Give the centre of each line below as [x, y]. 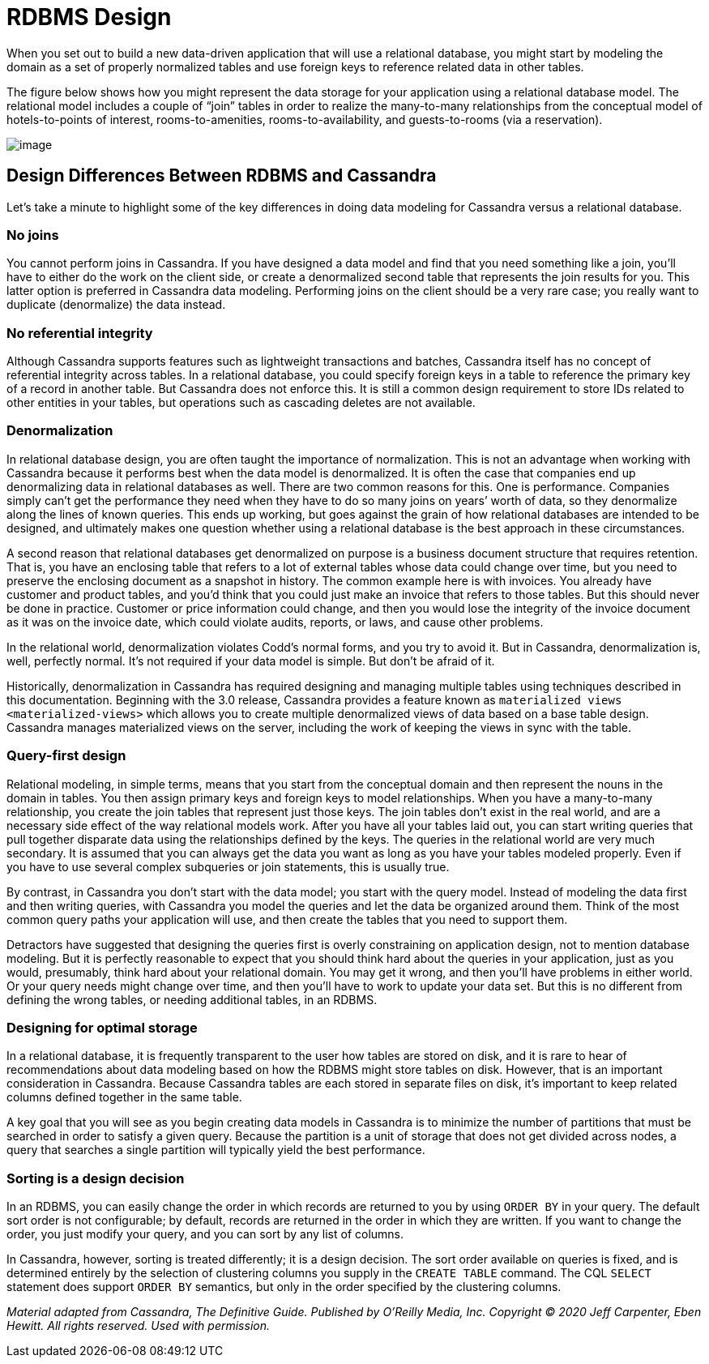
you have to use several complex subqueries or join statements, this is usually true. [228, 866]
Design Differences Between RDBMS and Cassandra [222, 176]
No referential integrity [80, 333]
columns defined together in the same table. [124, 1097]
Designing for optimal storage [102, 1027]
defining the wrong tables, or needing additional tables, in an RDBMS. [192, 999]
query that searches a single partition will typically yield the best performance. [216, 1150]
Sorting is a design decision [96, 1178]
